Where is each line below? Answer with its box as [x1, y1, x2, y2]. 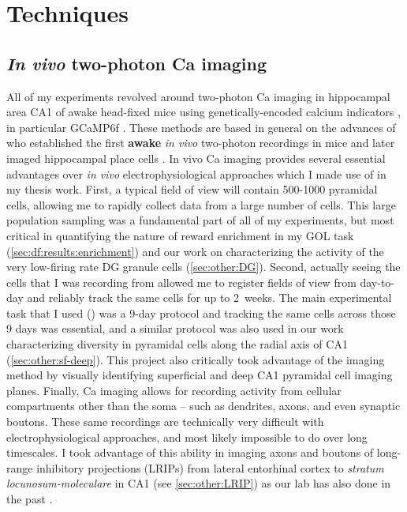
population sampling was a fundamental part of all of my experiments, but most [6, 212, 394, 228]
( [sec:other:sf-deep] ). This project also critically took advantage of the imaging [6, 351, 385, 367]
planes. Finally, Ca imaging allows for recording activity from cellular [6, 382, 342, 398]
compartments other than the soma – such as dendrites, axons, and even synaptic [6, 397, 401, 414]
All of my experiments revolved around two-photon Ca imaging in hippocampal [6, 88, 390, 104]
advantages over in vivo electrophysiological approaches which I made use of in [6, 165, 386, 182]
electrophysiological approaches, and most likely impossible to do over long [6, 428, 368, 445]
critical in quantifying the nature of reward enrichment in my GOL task [6, 227, 354, 243]
